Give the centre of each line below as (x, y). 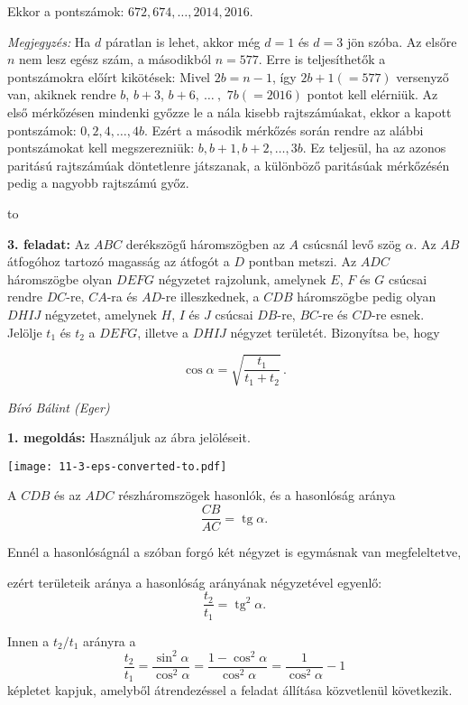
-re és (333, 314)
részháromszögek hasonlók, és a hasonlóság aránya (257, 495)
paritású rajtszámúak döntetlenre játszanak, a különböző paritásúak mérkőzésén (229, 165)
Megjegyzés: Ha (49, 41)
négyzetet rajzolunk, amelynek (242, 278)
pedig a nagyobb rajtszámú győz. (98, 183)
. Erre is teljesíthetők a (322, 59)
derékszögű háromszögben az (205, 243)
